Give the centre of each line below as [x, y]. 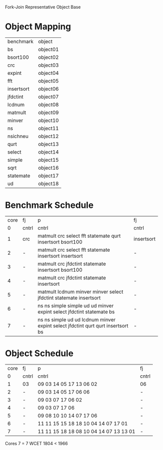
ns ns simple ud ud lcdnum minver [77, 319]
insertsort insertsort [60, 256]
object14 [49, 152]
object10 [49, 120]
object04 [49, 73]
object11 [49, 128]
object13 [49, 144]
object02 [49, 57]
